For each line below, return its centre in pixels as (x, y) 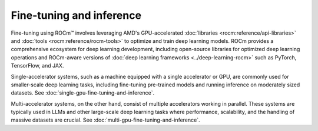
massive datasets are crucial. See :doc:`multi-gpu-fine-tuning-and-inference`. (105, 120)
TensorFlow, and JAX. (37, 66)
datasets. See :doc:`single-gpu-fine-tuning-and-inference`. (83, 93)
